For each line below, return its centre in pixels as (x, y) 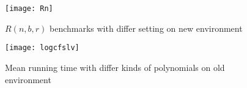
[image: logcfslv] (42, 48)
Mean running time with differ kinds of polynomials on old (115, 67)
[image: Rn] (29, 9)
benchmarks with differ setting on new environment (146, 28)
